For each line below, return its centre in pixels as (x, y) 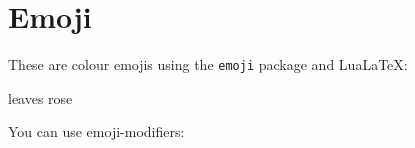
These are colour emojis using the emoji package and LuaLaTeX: (208, 64)
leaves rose (40, 97)
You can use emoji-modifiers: (96, 131)
